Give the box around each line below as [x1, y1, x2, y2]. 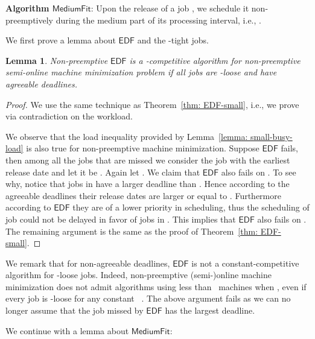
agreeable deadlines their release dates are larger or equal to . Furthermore [5, 189, 281, 201]
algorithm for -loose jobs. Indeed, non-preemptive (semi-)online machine [5, 268, 272, 281]
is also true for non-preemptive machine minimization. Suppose [26, 142, 259, 154]
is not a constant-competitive [191, 256, 299, 269]
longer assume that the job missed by [5, 304, 144, 317]
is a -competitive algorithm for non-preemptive [129, 54, 301, 66]
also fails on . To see [221, 165, 296, 178]
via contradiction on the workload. [5, 110, 133, 122]
